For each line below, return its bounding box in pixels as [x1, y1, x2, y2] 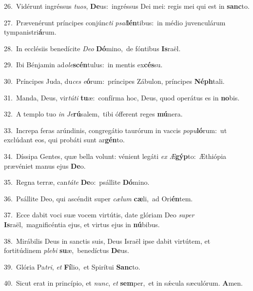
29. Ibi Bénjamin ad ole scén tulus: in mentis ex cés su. [4, 59, 163, 70]
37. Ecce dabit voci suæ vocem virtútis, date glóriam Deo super [4, 210, 195, 220]
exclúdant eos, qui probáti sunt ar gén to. [4, 135, 125, 145]
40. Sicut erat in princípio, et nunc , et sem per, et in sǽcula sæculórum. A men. [4, 278, 243, 288]
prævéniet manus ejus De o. [4, 160, 86, 171]
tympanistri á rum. [4, 27, 57, 37]
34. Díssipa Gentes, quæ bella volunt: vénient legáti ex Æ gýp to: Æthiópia [4, 151, 227, 161]
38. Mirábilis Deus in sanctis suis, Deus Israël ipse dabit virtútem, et [4, 235, 211, 246]
